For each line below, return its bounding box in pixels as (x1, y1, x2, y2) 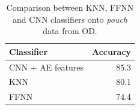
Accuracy (91, 45, 132, 57)
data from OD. (43, 25, 97, 37)
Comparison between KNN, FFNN (6, 1, 134, 13)
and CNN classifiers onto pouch (13, 13, 127, 25)
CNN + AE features (9, 60, 84, 73)
